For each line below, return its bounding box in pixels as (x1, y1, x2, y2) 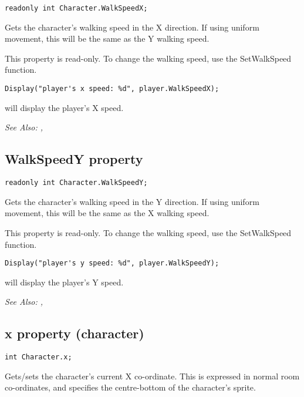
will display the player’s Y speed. (5, 275, 124, 288)
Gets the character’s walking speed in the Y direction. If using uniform (5, 195, 259, 207)
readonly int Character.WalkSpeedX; (5, 4, 148, 12)
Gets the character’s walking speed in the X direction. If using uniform (5, 21, 259, 33)
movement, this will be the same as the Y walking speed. (5, 32, 210, 45)
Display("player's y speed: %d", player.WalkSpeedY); (5, 259, 219, 268)
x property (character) (5, 324, 144, 342)
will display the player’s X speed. (5, 101, 124, 113)
